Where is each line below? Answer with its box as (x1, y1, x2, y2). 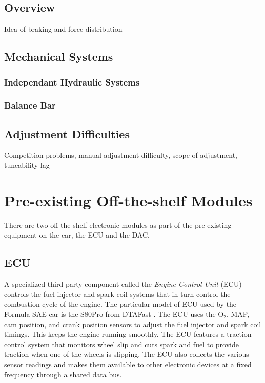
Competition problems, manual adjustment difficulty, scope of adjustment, (4, 150, 237, 160)
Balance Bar (4, 99, 56, 112)
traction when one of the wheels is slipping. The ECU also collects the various (4, 349, 249, 359)
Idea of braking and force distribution (4, 24, 123, 34)
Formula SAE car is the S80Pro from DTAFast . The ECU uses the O (4, 308, 224, 319)
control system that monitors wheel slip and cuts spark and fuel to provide (4, 338, 239, 349)
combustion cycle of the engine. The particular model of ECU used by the (4, 299, 237, 309)
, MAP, (226, 308, 250, 319)
